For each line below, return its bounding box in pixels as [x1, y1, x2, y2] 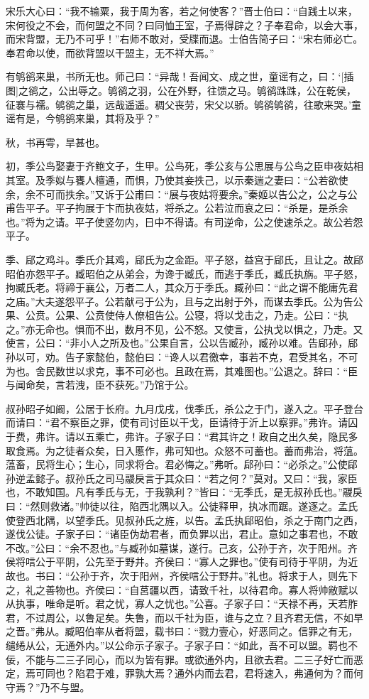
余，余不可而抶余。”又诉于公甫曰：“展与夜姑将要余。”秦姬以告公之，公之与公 [6, 186, 358, 201]
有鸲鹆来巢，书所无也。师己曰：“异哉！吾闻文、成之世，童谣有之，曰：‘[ [6, 69, 344, 84]
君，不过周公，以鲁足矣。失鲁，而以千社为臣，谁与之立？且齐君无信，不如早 [6, 609, 363, 624]
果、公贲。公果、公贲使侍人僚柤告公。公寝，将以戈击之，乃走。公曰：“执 [6, 308, 348, 323]
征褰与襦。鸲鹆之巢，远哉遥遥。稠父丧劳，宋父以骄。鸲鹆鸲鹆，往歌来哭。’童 [6, 97, 361, 112]
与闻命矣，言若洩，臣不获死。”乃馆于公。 [6, 377, 194, 392]
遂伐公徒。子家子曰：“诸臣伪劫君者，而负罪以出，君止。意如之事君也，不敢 [6, 526, 358, 541]
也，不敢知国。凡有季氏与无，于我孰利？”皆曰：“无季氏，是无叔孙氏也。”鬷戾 [6, 484, 363, 499]
